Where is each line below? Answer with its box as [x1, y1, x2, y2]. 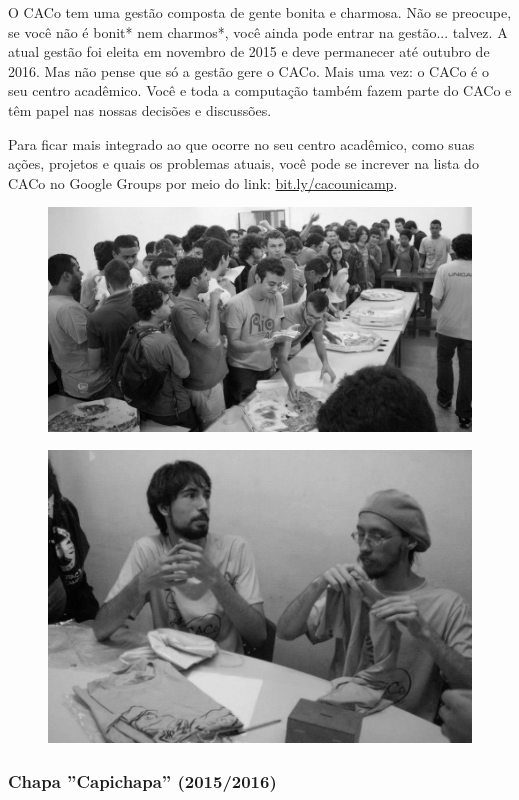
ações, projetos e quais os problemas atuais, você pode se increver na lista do [8, 153, 479, 174]
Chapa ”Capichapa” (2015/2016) [8, 769, 277, 794]
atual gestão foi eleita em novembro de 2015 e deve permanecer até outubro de [8, 41, 490, 62]
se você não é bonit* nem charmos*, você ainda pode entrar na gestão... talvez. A [8, 21, 508, 42]
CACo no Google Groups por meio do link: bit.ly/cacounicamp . [8, 172, 398, 193]
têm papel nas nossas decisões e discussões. [8, 99, 272, 120]
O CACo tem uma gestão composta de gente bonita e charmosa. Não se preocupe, [8, 2, 512, 22]
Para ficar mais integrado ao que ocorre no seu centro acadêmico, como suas [8, 133, 475, 154]
